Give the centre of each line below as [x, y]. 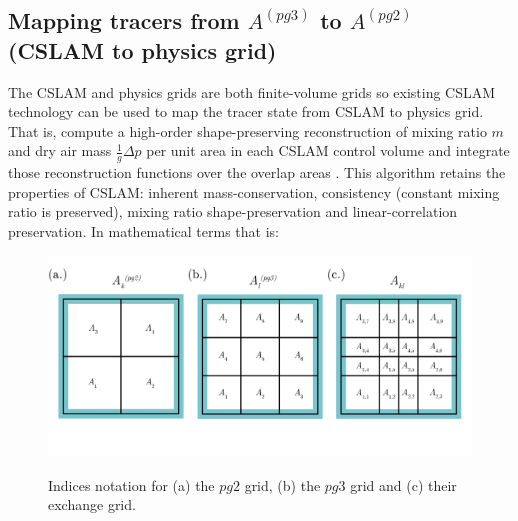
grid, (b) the [282, 484]
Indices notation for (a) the [131, 484]
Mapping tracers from [124, 20]
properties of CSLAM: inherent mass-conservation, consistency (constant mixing [254, 191]
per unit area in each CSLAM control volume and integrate [328, 150]
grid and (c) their [403, 484]
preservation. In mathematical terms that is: [143, 230]
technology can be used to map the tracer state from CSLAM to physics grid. [246, 111]
